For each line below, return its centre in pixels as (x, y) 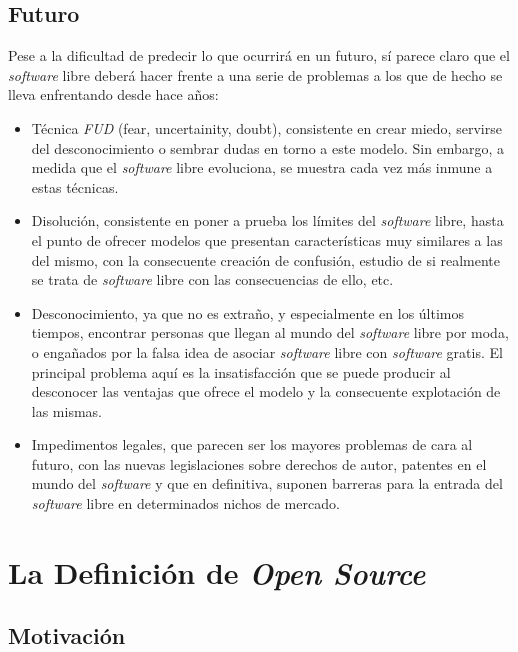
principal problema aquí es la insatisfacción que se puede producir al (241, 371)
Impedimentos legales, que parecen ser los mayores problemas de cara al (252, 444)
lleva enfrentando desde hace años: (113, 94)
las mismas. (67, 410)
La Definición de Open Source (217, 572)
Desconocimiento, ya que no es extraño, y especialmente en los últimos (248, 312)
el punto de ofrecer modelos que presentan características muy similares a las (267, 239)
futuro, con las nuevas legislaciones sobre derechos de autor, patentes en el (259, 463)
